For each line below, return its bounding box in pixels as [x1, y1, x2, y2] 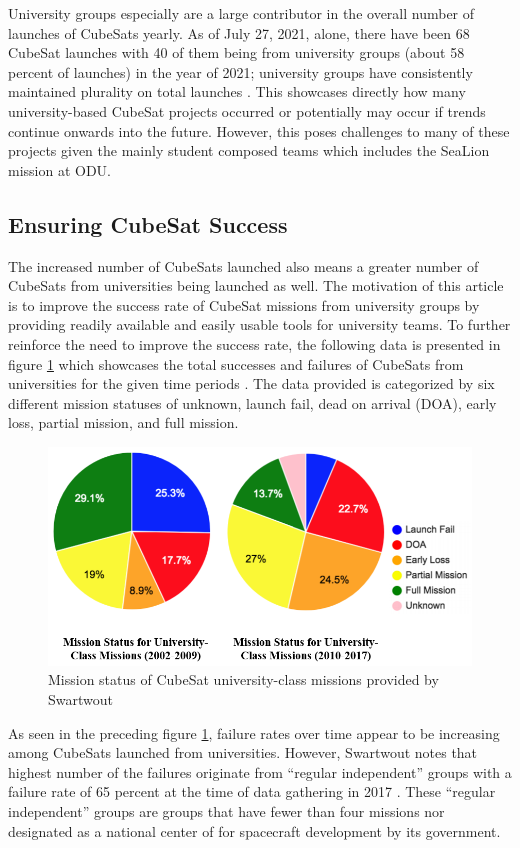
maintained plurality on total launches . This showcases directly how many [8, 81, 466, 102]
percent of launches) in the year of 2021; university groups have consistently [8, 61, 473, 82]
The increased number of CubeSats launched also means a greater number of [8, 255, 479, 276]
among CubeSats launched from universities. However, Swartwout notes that [8, 742, 478, 763]
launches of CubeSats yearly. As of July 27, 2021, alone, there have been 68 [8, 22, 470, 43]
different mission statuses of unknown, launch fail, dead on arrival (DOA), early [8, 392, 497, 413]
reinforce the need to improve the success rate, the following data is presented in [8, 333, 501, 354]
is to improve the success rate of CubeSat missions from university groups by [8, 294, 480, 315]
